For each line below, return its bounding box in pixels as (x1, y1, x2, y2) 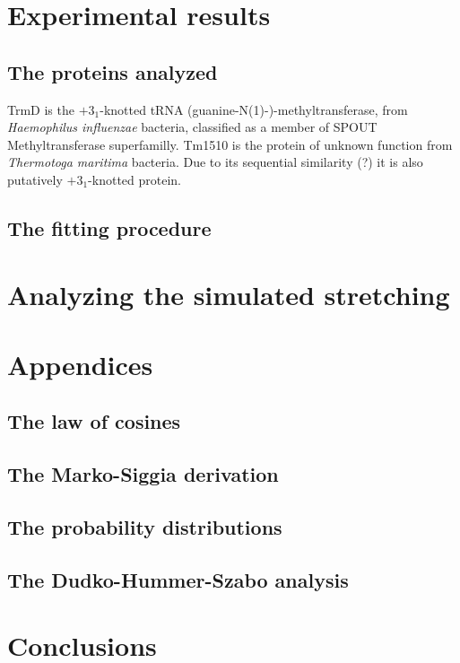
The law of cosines (7, 407, 181, 435)
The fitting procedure (7, 214, 212, 241)
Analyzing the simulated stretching (7, 275, 450, 312)
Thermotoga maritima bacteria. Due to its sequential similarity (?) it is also (7, 153, 423, 171)
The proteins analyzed (7, 57, 218, 85)
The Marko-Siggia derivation (7, 460, 279, 488)
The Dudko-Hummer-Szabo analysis (7, 565, 349, 593)
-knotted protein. (88, 170, 182, 188)
